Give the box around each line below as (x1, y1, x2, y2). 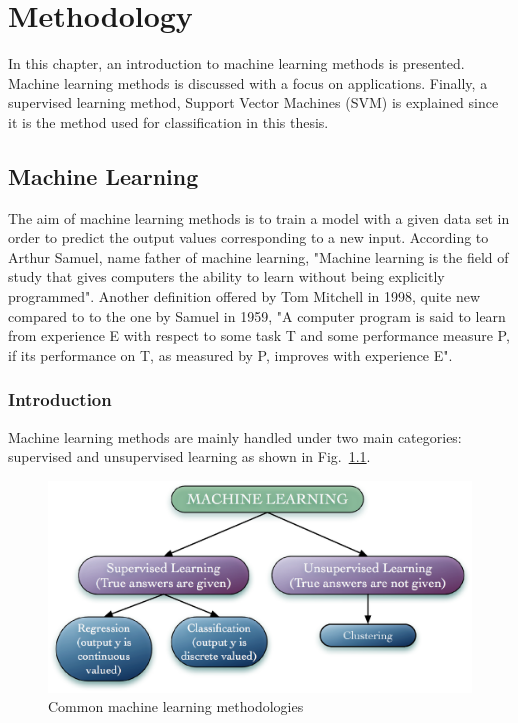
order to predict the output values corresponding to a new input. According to (8, 227, 489, 248)
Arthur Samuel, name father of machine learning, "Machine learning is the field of (8, 246, 509, 267)
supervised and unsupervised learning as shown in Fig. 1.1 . (8, 446, 371, 467)
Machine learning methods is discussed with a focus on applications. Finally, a (8, 72, 488, 93)
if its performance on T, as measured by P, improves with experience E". (8, 344, 453, 365)
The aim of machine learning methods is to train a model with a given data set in (8, 207, 510, 228)
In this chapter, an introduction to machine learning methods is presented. (8, 53, 465, 74)
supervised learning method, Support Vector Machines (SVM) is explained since (8, 92, 499, 113)
